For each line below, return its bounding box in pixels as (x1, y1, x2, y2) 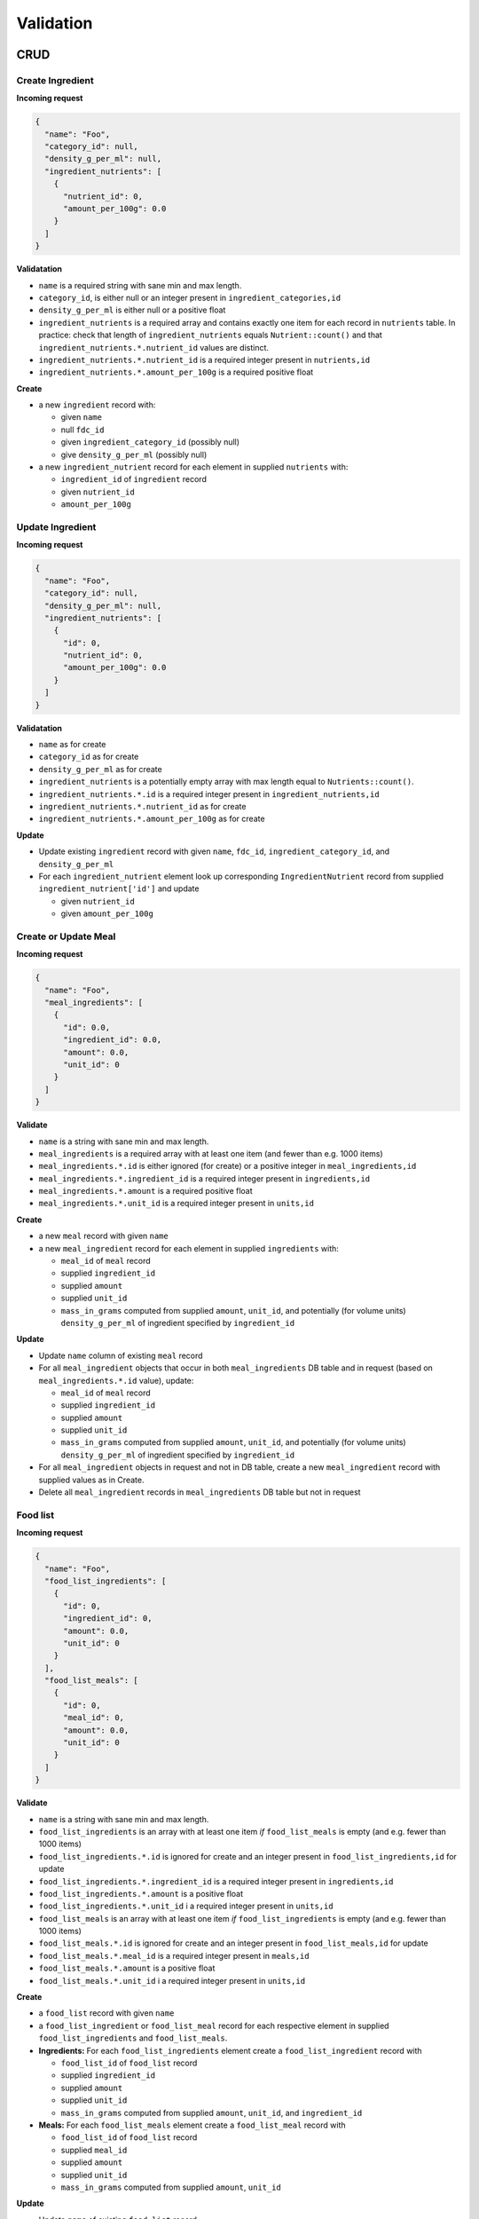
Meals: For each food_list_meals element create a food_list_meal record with (38, 2120, 346, 2130)
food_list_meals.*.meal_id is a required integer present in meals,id (38, 1950, 310, 1961)
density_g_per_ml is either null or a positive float (38, 304, 226, 315)
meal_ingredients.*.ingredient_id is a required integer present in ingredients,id (38, 1173, 371, 1184)
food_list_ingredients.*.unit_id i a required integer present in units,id (38, 1900, 334, 1912)
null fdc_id (60, 424, 105, 435)
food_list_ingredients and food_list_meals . (38, 2033, 228, 2043)
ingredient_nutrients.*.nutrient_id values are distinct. (38, 342, 270, 352)
